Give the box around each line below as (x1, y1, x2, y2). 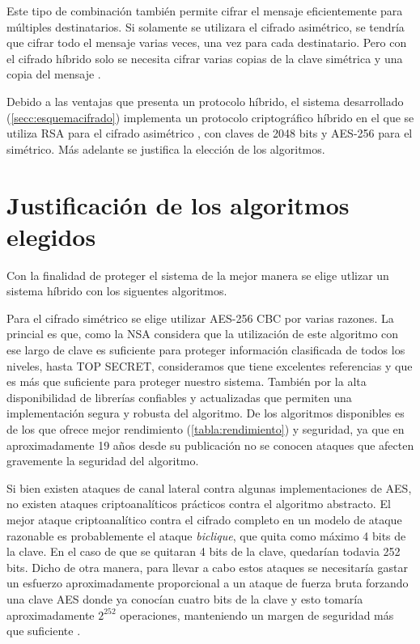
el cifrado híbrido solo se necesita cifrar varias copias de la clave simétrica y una (6, 49, 403, 66)
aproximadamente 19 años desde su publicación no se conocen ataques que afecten (6, 436, 414, 453)
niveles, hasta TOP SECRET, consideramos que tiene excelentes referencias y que (6, 357, 413, 374)
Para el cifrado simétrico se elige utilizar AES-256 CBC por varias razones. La (6, 309, 394, 326)
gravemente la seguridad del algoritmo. (6, 452, 199, 469)
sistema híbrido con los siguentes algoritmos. (6, 282, 227, 299)
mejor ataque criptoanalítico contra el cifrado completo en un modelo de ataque (6, 511, 402, 527)
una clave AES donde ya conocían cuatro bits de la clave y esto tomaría (6, 590, 363, 607)
